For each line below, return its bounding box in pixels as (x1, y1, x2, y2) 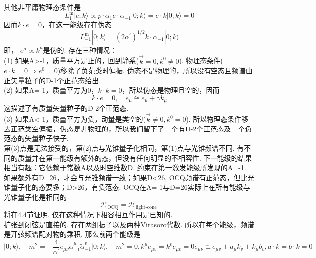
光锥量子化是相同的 (4, 191, 67, 202)
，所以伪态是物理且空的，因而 (122, 85, 220, 95)
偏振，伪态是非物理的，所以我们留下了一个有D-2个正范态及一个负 (38, 123, 252, 133)
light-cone (135, 204, 157, 210)
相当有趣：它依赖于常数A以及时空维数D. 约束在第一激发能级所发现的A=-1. (4, 162, 246, 173)
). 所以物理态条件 (186, 114, 242, 124)
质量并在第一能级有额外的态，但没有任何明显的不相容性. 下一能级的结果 (17, 152, 252, 163)
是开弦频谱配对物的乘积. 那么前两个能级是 (4, 229, 141, 239)
